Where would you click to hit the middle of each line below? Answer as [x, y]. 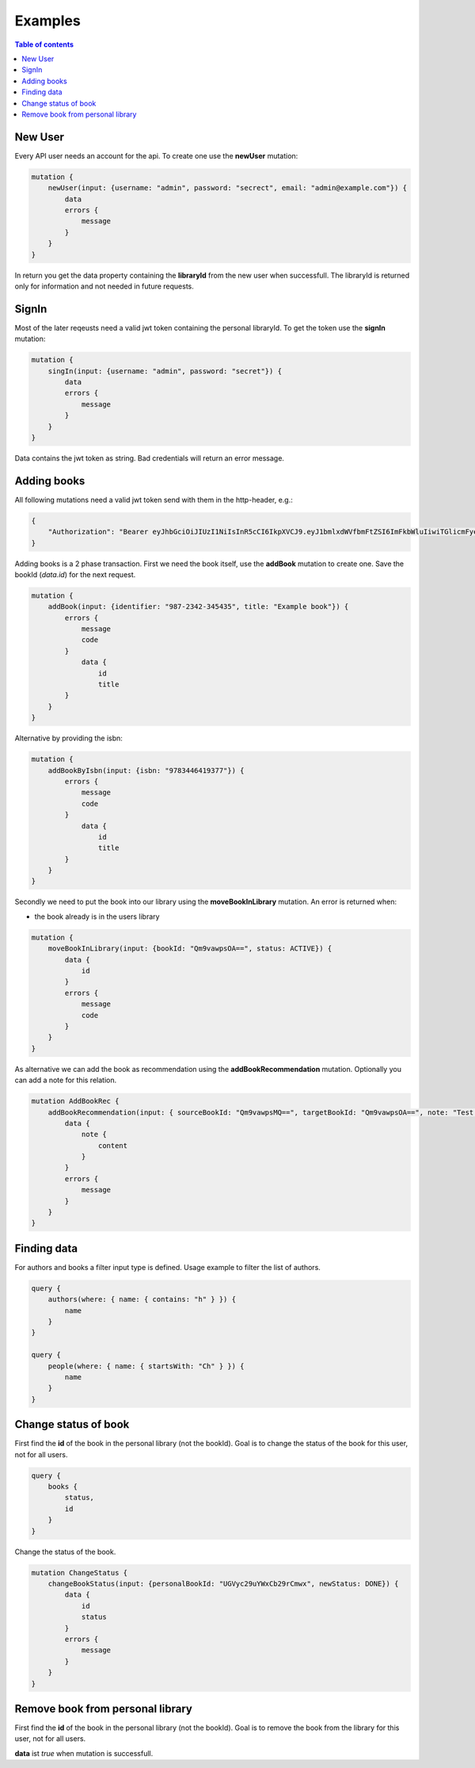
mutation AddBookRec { [75, 1101]
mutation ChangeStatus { [80, 1573]
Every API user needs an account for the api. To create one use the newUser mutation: [156, 155]
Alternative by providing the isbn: [68, 738]
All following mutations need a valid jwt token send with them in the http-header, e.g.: [154, 499]
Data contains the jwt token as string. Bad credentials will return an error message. [150, 458]
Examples [47, 21]
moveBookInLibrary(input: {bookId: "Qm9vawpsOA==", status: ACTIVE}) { [190, 949]
